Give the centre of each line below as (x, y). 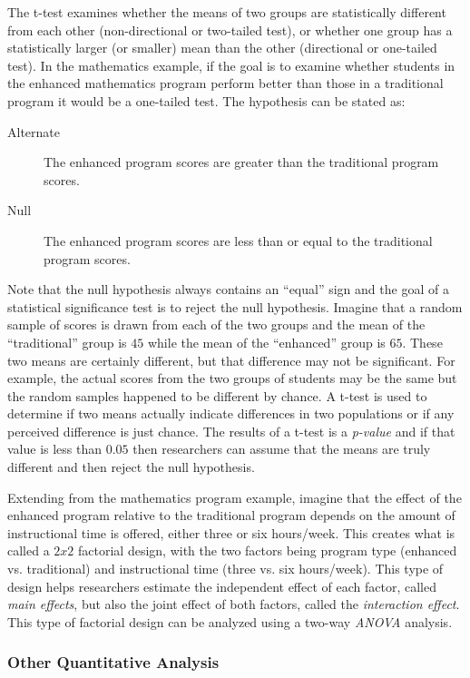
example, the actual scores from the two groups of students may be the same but (232, 378)
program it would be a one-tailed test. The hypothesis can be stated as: (206, 100)
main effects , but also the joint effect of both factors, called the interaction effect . (234, 604)
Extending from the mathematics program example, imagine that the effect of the (235, 497)
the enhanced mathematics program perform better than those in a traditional (225, 83)
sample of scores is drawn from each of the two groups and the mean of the (216, 324)
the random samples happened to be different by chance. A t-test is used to (217, 395)
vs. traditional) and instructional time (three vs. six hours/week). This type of (225, 569)
